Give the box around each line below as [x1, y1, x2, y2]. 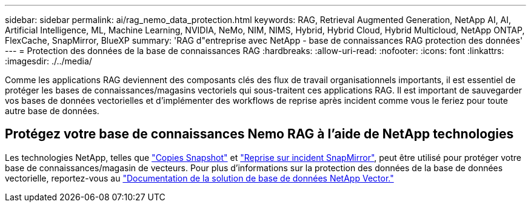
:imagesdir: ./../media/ [5, 56, 92, 66]
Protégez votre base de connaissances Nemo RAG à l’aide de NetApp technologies [5, 126, 514, 142]
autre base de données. [5, 106, 99, 116]
